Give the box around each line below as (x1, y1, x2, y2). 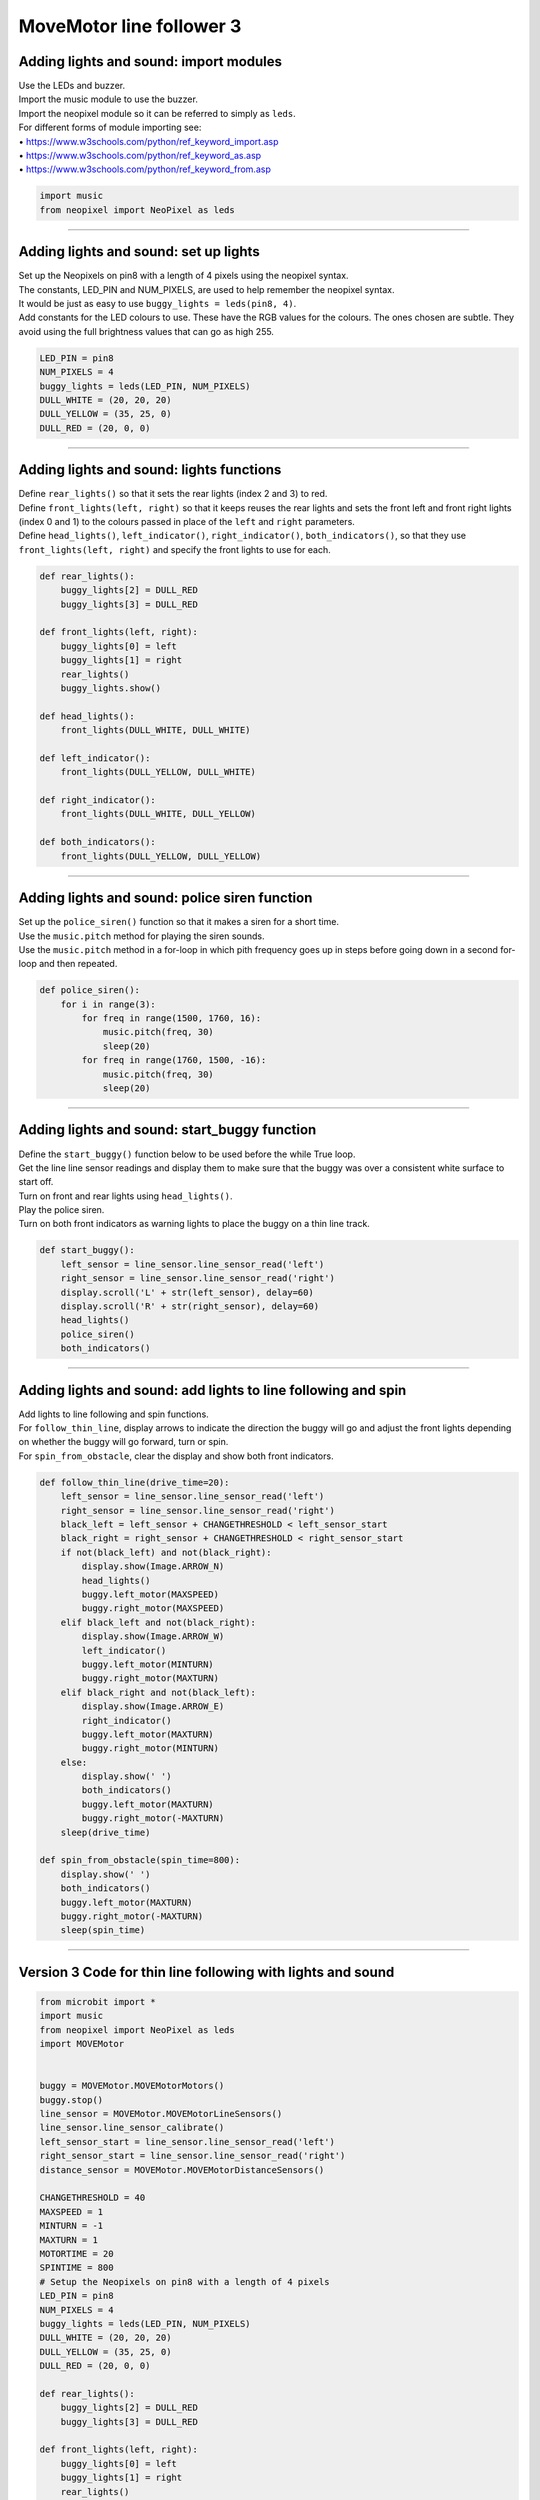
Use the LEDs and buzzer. (18, 80, 125, 92)
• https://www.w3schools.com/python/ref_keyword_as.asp (18, 150, 262, 162)
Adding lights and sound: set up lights (18, 243, 260, 260)
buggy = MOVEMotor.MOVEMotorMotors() (39, 2080, 225, 2092)
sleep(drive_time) (60, 1826, 151, 1838)
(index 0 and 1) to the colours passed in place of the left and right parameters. (18, 516, 355, 528)
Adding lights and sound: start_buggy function (18, 1121, 317, 1139)
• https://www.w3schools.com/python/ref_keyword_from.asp (18, 163, 272, 175)
